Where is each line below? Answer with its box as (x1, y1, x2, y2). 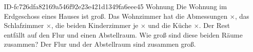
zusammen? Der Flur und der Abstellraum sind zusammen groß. (4, 39, 196, 49)
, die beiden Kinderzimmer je (51, 20, 138, 30)
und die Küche (148, 20, 192, 30)
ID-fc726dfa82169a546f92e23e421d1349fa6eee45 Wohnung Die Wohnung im (4, 1, 227, 11)
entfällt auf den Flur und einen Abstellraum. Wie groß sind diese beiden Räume (4, 29, 243, 39)
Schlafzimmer (4, 20, 44, 30)
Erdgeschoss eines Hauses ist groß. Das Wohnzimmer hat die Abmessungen (4, 11, 228, 21)
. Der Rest (199, 20, 230, 30)
